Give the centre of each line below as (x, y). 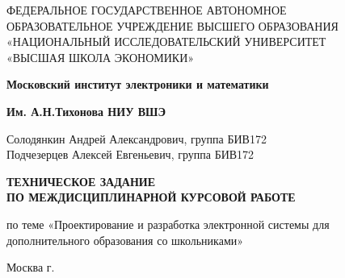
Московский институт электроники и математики (138, 84)
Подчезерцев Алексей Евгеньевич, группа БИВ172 (130, 154)
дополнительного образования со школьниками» (125, 240)
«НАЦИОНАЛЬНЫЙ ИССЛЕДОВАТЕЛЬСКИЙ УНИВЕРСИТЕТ (166, 41)
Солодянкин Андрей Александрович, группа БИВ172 (137, 138)
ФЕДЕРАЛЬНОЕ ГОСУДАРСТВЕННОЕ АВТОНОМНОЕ (147, 10)
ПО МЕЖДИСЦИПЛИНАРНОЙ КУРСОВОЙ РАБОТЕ (151, 197)
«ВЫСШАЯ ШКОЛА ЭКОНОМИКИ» (101, 57)
